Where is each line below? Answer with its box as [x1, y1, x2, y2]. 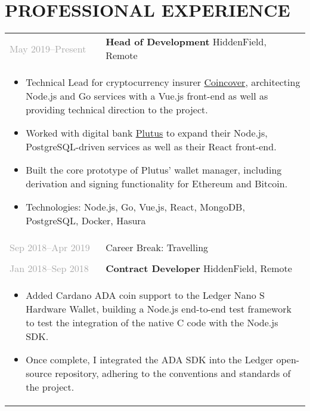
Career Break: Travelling [106, 240, 209, 255]
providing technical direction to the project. [26, 103, 208, 117]
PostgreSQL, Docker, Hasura [26, 214, 146, 228]
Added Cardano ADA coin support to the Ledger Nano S [26, 288, 265, 302]
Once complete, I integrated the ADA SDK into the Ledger [26, 353, 274, 367]
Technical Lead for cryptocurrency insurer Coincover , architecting [26, 75, 300, 89]
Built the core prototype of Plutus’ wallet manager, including [26, 163, 282, 177]
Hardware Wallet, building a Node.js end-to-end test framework [26, 302, 292, 316]
